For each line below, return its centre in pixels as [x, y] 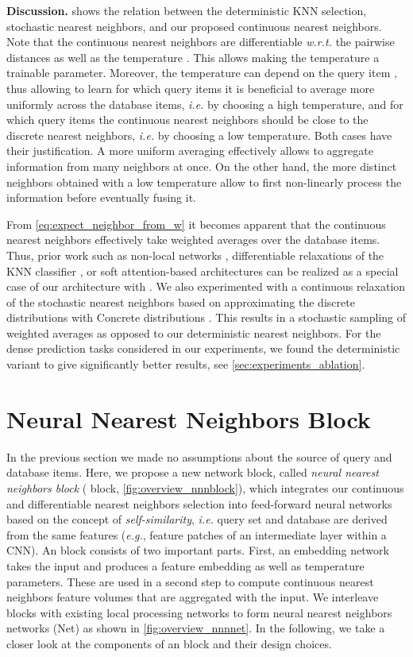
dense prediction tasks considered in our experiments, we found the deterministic [203, 348]
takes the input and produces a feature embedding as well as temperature [185, 565]
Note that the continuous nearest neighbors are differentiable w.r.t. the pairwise [201, 42]
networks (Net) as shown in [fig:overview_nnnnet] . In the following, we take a [196, 628]
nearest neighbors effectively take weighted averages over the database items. [193, 240]
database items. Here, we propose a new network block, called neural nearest [193, 472]
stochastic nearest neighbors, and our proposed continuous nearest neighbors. [194, 26]
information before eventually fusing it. [101, 197]
